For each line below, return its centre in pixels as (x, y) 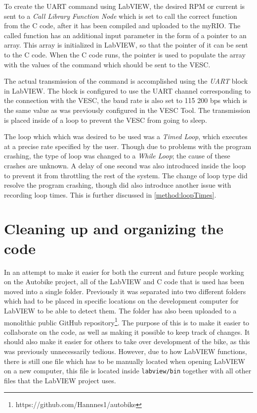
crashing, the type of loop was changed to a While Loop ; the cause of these (117, 156)
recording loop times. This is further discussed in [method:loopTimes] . (110, 194)
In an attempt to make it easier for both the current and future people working (124, 272)
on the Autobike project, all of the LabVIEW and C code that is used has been (124, 282)
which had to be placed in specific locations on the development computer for (121, 301)
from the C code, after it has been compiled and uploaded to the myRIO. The (122, 26)
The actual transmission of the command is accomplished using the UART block (126, 81)
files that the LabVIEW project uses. (60, 380)
